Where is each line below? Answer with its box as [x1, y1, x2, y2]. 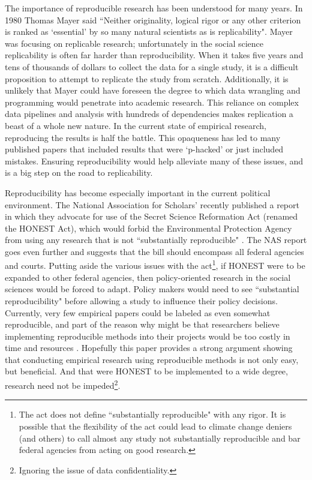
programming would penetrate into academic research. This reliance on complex [5, 95, 299, 108]
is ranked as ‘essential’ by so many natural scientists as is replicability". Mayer [5, 25, 293, 38]
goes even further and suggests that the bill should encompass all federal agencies [5, 245, 304, 257]
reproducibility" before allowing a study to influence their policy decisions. [5, 294, 278, 307]
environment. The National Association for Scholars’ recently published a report [5, 198, 299, 211]
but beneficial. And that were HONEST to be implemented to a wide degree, [5, 365, 288, 377]
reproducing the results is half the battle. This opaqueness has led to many [5, 131, 281, 143]
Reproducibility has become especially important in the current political [5, 186, 271, 199]
